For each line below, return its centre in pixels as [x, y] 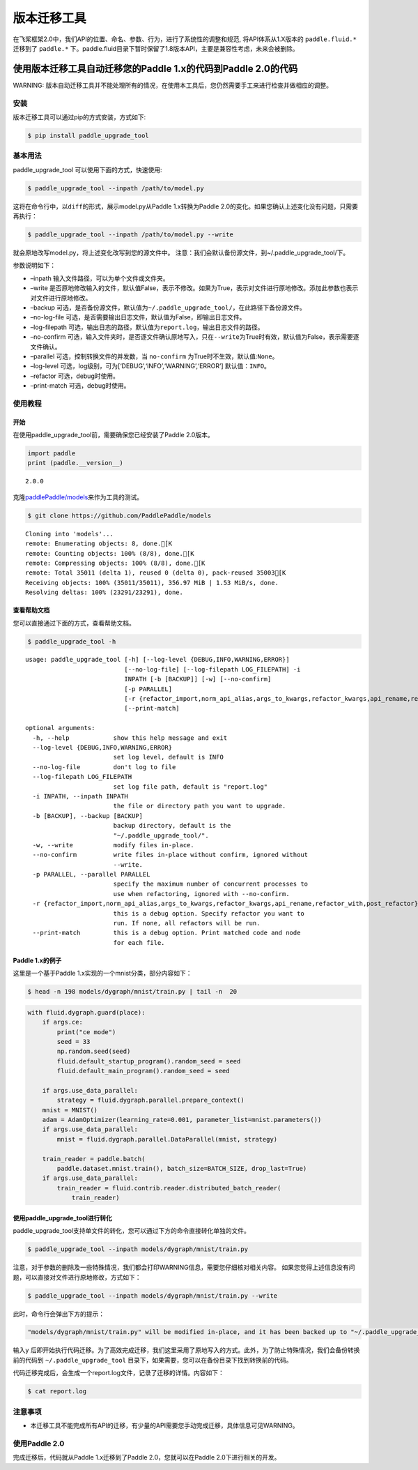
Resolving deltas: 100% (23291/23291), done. [104, 592]
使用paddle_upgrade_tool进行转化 [63, 1218]
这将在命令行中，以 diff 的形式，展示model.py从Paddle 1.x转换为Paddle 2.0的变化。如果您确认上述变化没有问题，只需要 [185, 206]
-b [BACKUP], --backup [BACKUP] [87, 816]
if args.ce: [63, 1022]
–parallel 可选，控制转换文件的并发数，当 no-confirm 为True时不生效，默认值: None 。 [154, 356]
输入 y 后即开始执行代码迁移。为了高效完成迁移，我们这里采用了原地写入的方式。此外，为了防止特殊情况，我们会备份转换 [186, 1350]
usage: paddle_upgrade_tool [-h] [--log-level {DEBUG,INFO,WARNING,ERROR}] [157, 660]
